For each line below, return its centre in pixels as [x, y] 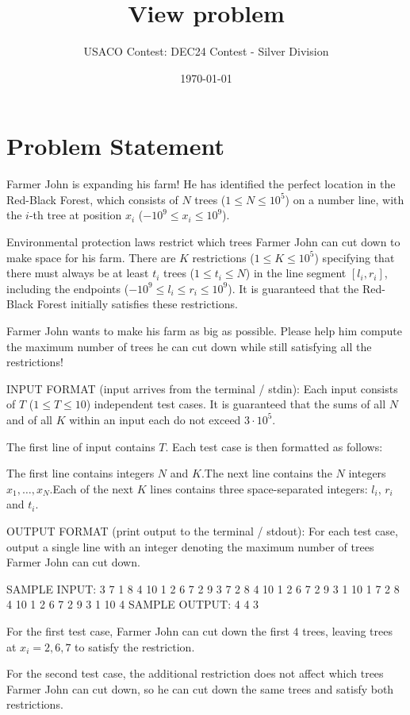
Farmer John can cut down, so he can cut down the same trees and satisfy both [200, 688]
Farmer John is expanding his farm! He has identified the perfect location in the [201, 184]
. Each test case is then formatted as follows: [274, 446]
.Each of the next [92, 488]
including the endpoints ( [68, 288]
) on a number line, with [345, 199]
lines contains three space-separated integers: [259, 488]
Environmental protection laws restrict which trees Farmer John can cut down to [203, 242]
